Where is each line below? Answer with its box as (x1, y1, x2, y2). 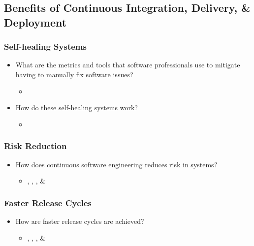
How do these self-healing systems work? (15, 102, 138, 113)
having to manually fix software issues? (15, 69, 133, 79)
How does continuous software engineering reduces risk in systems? (15, 159, 218, 169)
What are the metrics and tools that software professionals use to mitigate (15, 60, 240, 70)
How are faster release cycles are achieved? (15, 215, 144, 226)
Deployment (4, 14, 67, 30)
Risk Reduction (4, 140, 67, 152)
